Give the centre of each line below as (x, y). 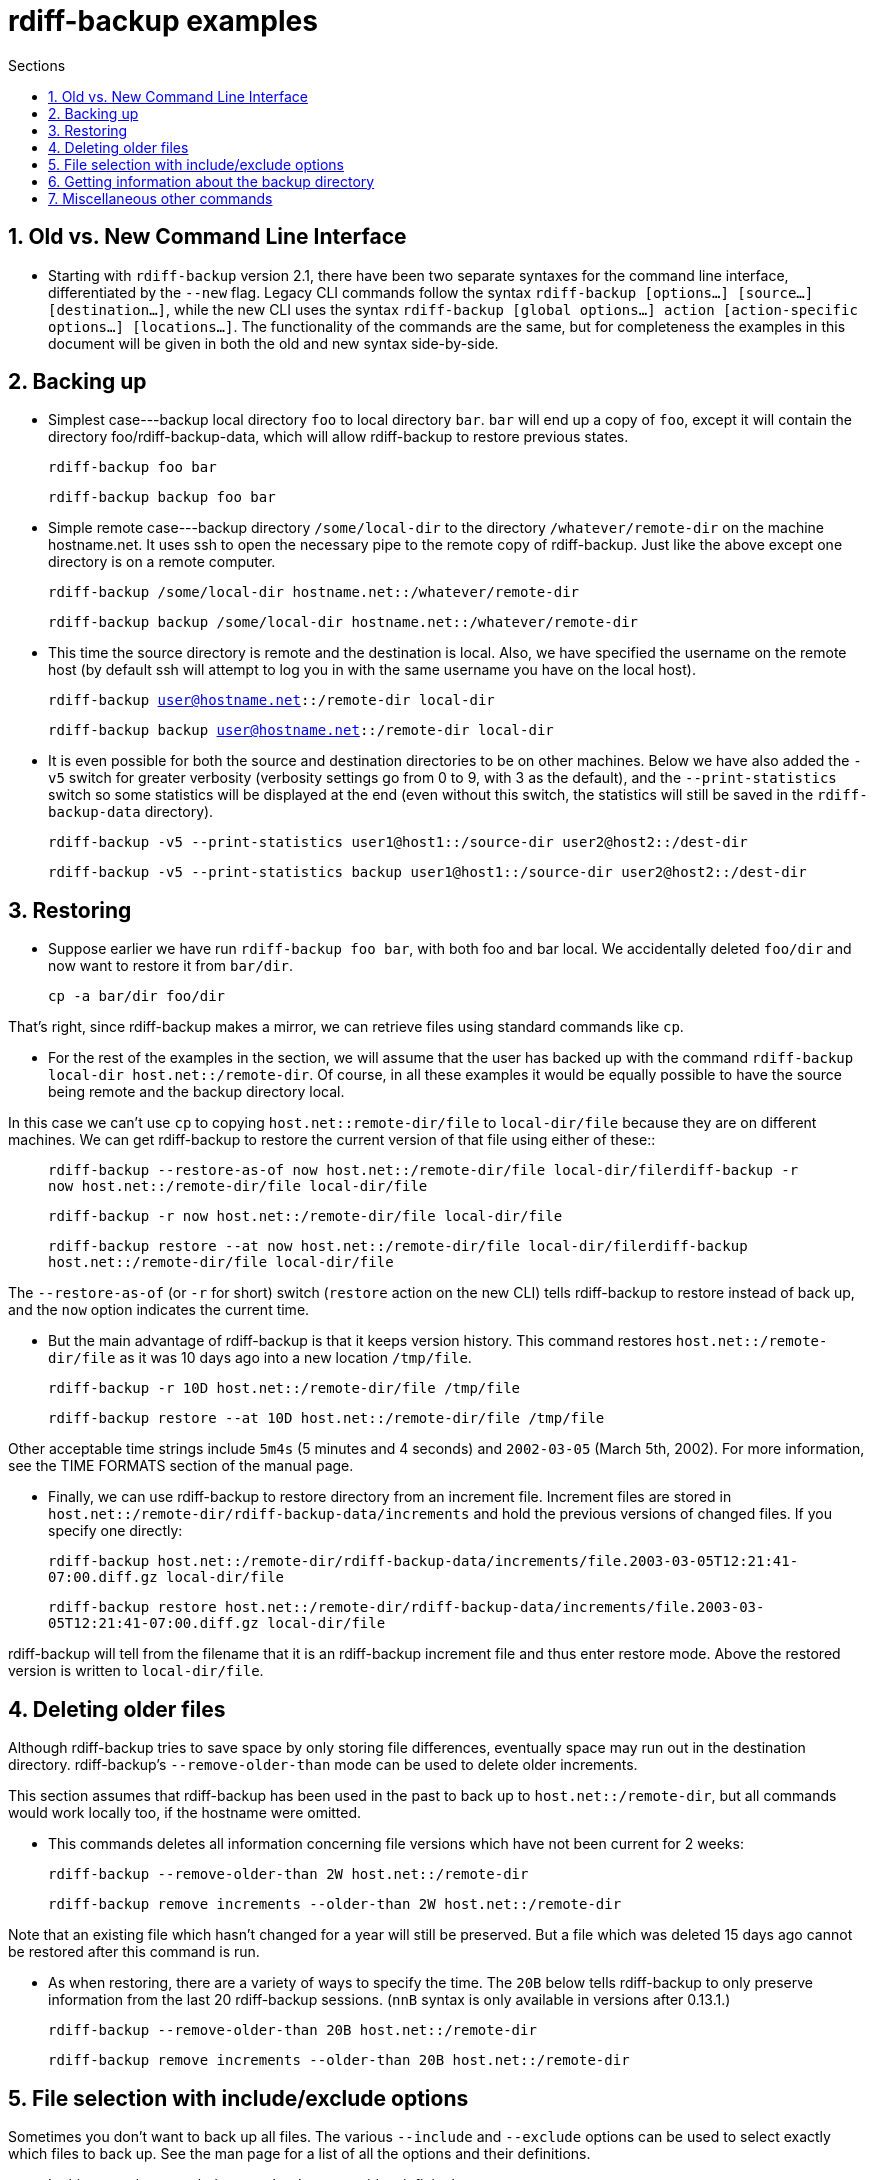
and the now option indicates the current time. (159, 1310)
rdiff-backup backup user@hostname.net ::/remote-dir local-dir (301, 730)
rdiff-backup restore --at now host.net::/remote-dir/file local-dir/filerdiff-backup (398, 1246)
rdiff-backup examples (163, 21)
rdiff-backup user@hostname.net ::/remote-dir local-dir (271, 700)
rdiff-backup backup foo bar (162, 497)
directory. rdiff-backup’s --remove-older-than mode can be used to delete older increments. (323, 1765)
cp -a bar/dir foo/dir (137, 996)
